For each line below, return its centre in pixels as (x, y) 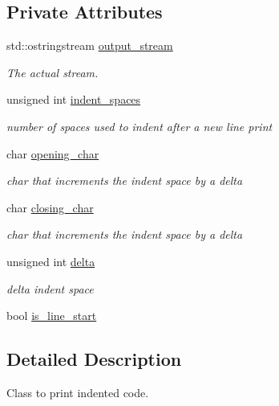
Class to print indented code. (78, 392)
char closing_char (50, 207)
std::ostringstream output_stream (90, 45)
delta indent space (50, 288)
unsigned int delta (51, 261)
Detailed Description (94, 359)
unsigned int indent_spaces (74, 99)
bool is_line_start (52, 316)
